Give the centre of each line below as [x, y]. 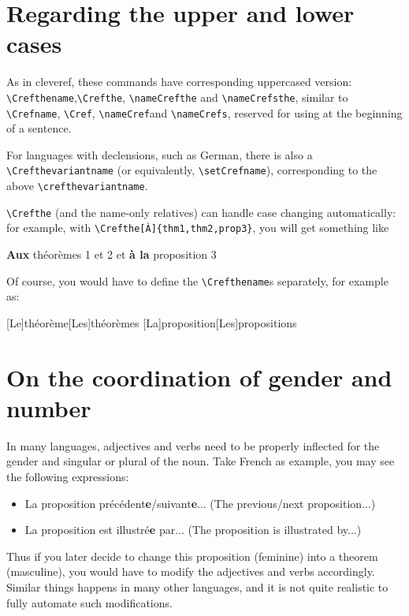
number [49, 407]
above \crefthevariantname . [77, 186]
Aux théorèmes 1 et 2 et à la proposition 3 [112, 254]
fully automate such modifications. [89, 602]
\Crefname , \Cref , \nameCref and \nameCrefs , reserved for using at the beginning [204, 112]
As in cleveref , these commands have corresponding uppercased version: [179, 82]
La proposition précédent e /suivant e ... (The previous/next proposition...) [200, 503]
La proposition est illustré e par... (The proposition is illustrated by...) [193, 530]
